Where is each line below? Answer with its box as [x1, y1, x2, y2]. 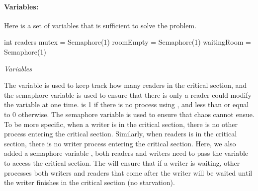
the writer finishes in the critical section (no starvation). [4, 177, 175, 188]
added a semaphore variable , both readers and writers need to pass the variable [4, 148, 249, 158]
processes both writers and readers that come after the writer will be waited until [4, 167, 253, 178]
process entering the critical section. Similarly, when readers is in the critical [4, 128, 237, 139]
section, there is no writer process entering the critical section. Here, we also [4, 138, 236, 148]
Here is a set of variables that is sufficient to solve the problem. [4, 20, 197, 30]
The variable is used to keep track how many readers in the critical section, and [4, 80, 247, 90]
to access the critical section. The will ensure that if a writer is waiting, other [4, 157, 240, 168]
